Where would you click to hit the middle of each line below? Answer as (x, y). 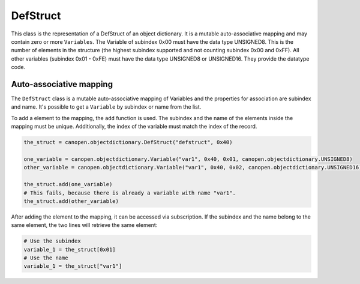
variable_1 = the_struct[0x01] (70, 249)
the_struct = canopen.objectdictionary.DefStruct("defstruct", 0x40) (128, 142)
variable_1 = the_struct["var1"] (73, 266)
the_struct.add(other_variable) (71, 201)
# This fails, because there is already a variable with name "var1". (130, 193)
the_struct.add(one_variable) (68, 184)
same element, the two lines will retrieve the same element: (84, 225)
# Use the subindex (52, 241)
